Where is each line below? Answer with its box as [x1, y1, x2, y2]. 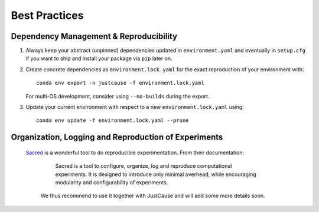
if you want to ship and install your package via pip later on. [25, 55, 172, 62]
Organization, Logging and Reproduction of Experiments [11, 132, 223, 143]
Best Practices [11, 9, 84, 22]
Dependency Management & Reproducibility [11, 31, 177, 41]
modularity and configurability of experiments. [55, 178, 168, 185]
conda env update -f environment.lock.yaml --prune [36, 117, 189, 124]
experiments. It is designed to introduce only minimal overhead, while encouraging [55, 171, 256, 178]
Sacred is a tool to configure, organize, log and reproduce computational [55, 163, 232, 170]
